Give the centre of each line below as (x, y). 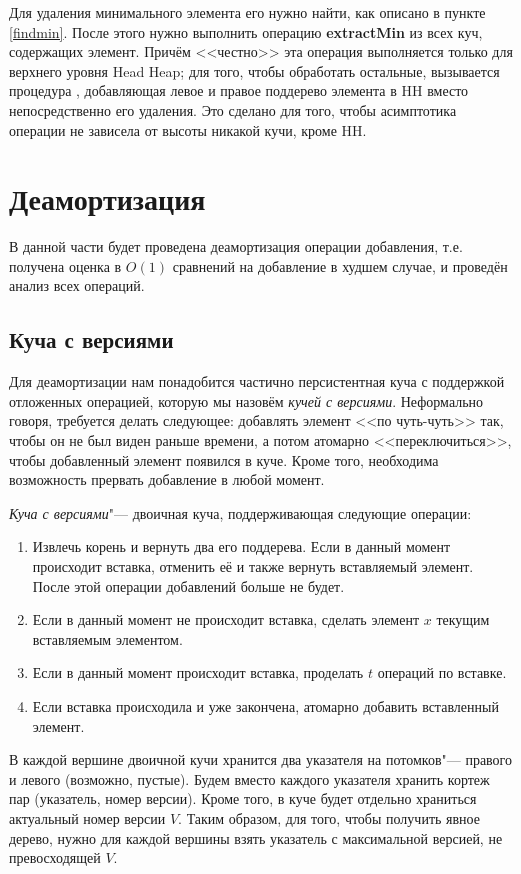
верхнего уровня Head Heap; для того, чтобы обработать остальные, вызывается (254, 70)
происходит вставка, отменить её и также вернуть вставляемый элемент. (253, 566)
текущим (463, 619)
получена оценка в (65, 265)
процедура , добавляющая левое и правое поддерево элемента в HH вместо (239, 90)
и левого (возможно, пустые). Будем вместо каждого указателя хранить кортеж (249, 778)
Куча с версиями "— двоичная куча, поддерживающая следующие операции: (240, 512)
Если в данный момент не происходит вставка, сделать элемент (226, 619)
